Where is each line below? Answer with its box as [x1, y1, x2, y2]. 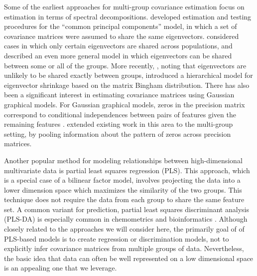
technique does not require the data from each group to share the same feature [4, 194, 245, 205]
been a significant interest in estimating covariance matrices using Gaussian [4, 89, 235, 100]
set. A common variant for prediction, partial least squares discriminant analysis [4, 204, 249, 214]
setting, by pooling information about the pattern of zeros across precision [4, 128, 231, 139]
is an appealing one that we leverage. [4, 263, 117, 273]
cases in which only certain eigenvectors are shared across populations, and [4, 40, 233, 51]
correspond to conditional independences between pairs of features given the [4, 109, 236, 119]
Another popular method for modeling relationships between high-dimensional [4, 155, 243, 165]
